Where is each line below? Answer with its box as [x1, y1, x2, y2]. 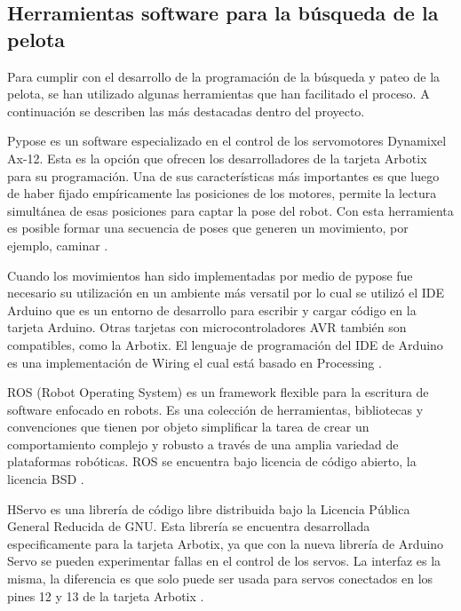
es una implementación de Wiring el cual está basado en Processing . [7, 353, 382, 371]
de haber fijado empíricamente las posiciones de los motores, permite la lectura [7, 184, 437, 202]
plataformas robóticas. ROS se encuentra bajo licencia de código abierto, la [7, 452, 417, 471]
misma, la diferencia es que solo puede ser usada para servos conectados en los [7, 569, 433, 588]
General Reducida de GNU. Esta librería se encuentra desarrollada [7, 517, 370, 536]
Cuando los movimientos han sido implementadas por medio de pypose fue [7, 266, 413, 284]
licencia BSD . [7, 470, 84, 488]
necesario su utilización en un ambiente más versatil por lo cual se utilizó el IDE [7, 283, 445, 302]
